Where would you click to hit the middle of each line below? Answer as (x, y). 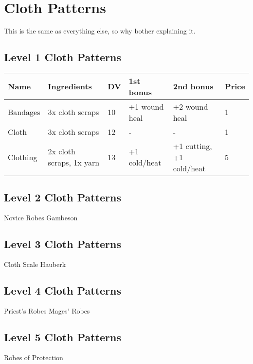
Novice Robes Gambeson (41, 218)
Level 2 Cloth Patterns (63, 197)
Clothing (23, 157)
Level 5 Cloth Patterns (63, 337)
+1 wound (146, 106)
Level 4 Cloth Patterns (63, 290)
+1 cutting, (192, 146)
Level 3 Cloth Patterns (63, 244)
